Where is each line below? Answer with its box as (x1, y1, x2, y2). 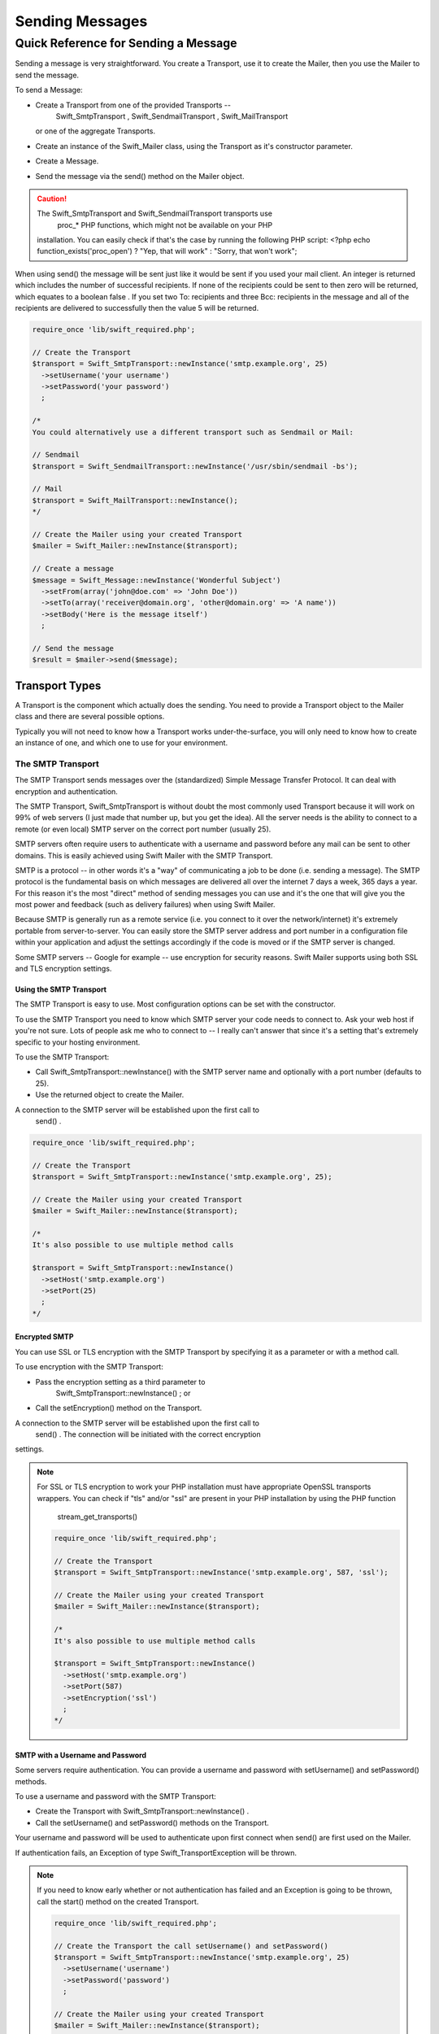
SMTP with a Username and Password (15, 1750, 146, 1760)
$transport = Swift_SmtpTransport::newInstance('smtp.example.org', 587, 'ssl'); (54, 1568, 389, 1578)
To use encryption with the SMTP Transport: (15, 1362, 164, 1372)
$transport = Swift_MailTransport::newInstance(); (32, 495, 239, 504)
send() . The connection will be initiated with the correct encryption (35, 1429, 262, 1439)
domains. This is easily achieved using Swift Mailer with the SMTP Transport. (15, 850, 273, 860)
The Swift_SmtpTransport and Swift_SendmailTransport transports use (37, 208, 272, 219)
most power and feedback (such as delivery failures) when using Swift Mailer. (15, 900, 276, 910)
